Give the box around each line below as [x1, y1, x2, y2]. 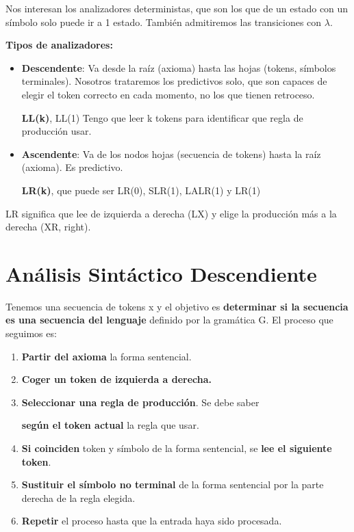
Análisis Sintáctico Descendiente [5, 259, 317, 287]
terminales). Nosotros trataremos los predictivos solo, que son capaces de [21, 74, 327, 88]
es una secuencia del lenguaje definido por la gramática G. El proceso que [5, 312, 333, 327]
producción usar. [21, 124, 92, 138]
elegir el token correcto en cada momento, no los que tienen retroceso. [21, 87, 315, 101]
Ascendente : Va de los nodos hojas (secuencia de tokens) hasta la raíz [21, 146, 321, 161]
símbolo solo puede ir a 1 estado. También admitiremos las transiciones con [5, 14, 322, 29]
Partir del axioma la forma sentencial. [21, 349, 192, 363]
